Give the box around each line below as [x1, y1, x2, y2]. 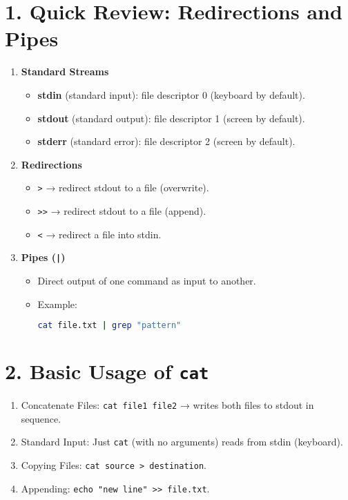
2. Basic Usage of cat [5, 357, 209, 385]
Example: [37, 296, 77, 311]
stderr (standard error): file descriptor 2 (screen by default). [37, 134, 296, 148]
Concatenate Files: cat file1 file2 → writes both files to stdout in [21, 398, 314, 412]
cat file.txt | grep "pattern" [37, 320, 182, 331]
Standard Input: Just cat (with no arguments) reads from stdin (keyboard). [21, 434, 343, 449]
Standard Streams [21, 64, 109, 79]
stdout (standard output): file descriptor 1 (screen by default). [37, 110, 305, 125]
